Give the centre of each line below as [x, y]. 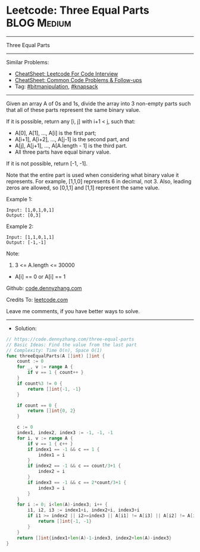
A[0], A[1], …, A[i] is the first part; [55, 133]
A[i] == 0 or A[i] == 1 [40, 276]
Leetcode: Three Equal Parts [78, 10]
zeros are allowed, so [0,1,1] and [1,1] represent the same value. [83, 188]
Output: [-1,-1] [26, 242]
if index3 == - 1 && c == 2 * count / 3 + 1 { [77, 482]
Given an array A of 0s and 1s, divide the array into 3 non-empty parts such [99, 103]
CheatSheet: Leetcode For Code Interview [66, 74]
